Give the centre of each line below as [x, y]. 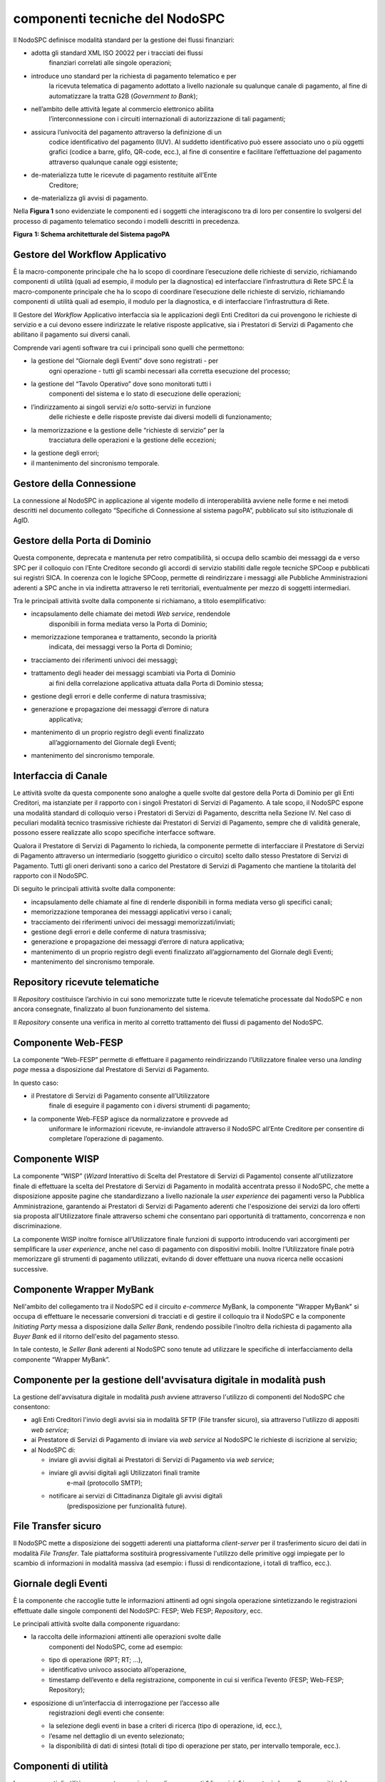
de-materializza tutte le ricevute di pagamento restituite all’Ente [124, 175]
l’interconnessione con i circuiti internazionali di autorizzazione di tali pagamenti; [167, 119]
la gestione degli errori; [65, 453]
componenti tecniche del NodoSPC [119, 19]
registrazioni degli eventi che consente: [107, 1713]
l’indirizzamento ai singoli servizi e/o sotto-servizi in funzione [121, 407]
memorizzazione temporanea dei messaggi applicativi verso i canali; [132, 912]
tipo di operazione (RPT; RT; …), [96, 1660]
